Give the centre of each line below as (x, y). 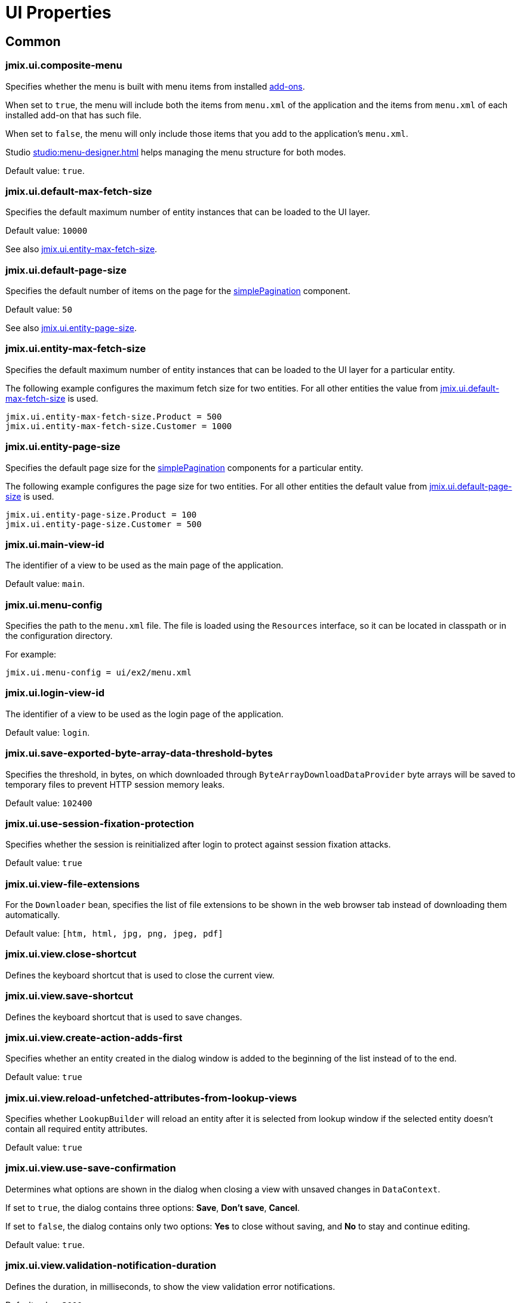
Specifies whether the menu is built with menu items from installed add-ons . (155, 86)
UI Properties (59, 13)
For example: (31, 654)
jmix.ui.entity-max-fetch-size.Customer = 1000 (119, 426)
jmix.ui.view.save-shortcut (70, 996)
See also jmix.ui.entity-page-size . (71, 328)
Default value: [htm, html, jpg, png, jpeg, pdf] (114, 934)
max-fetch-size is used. (52, 398)
